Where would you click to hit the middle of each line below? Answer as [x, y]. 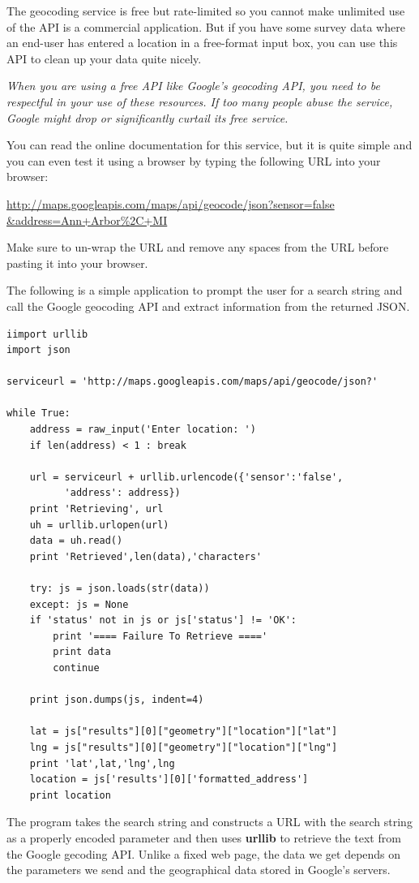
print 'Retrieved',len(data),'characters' [145, 556]
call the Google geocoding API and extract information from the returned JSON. [208, 306]
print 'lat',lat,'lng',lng [102, 763]
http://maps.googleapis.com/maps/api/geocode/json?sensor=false [171, 203]
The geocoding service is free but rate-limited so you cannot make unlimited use [206, 11]
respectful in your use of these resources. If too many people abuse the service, [200, 101]
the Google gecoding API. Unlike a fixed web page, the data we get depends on [204, 853]
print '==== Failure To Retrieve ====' [160, 636]
